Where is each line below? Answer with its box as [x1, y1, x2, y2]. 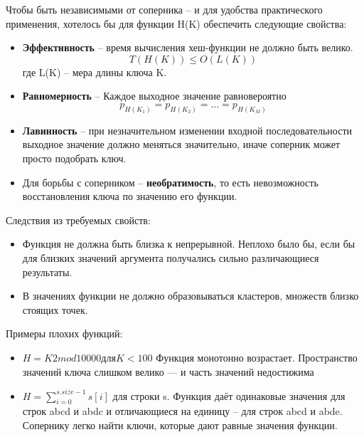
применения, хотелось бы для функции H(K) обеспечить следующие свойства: [6, 16, 347, 31]
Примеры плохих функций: [6, 326, 123, 341]
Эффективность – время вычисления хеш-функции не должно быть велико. [22, 40, 353, 55]
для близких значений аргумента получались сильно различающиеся [22, 250, 319, 265]
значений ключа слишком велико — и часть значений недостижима [22, 364, 314, 379]
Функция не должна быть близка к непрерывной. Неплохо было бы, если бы [22, 236, 355, 251]
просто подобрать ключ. [22, 151, 127, 166]
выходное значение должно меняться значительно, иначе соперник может [22, 137, 341, 152]
